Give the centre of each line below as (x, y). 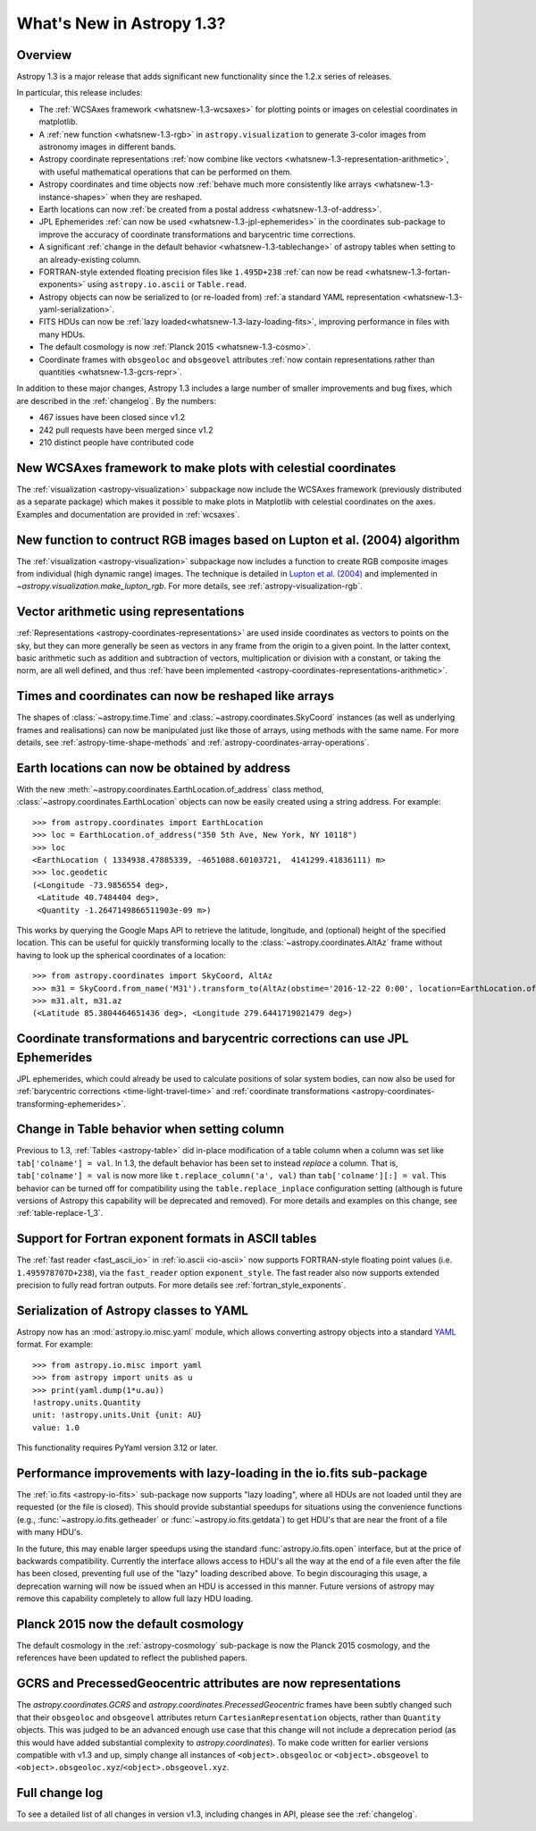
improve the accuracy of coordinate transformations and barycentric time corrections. (197, 234)
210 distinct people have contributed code (117, 442)
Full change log (60, 1793)
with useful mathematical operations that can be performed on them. (165, 172)
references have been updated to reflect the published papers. (132, 1658)
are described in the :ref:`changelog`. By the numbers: (116, 401)
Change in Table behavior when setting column (151, 1130)
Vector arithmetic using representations (130, 612)
